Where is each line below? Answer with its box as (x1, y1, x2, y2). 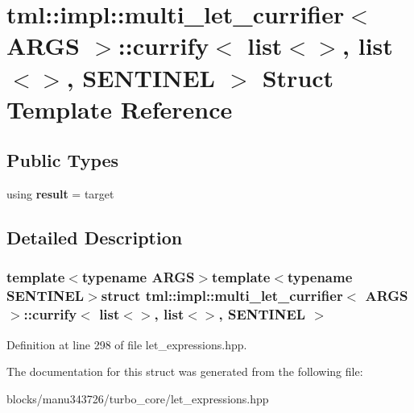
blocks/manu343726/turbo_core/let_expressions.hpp (6, 390, 269, 407)
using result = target (6, 186, 114, 202)
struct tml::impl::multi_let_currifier (101, 286, 343, 306)
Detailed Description (6, 225, 183, 250)
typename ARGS (81, 267, 195, 287)
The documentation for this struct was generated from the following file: (6, 363, 363, 380)
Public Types (6, 148, 119, 173)
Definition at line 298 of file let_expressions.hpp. (6, 336, 247, 353)
